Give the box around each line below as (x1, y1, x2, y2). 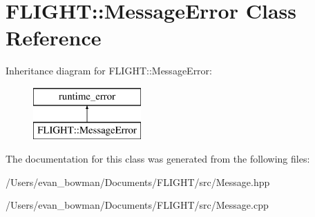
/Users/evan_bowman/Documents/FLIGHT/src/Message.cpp (6, 198, 269, 212)
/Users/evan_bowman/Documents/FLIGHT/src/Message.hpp (6, 174, 270, 189)
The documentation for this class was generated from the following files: (6, 152, 310, 166)
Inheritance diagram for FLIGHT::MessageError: (6, 63, 212, 78)
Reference (6, 23, 102, 52)
